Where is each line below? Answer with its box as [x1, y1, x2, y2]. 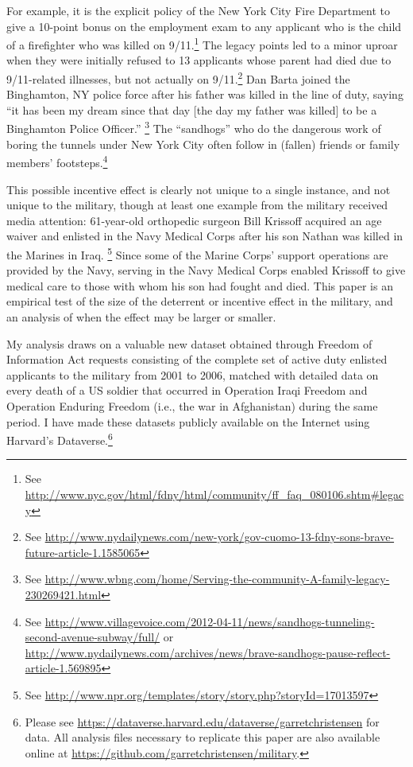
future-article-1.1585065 [25, 543, 141, 560]
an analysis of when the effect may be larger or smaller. [6, 308, 276, 325]
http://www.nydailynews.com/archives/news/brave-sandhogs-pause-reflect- [25, 644, 391, 660]
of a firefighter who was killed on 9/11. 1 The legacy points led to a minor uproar [6, 34, 398, 53]
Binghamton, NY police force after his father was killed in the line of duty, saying [6, 86, 403, 103]
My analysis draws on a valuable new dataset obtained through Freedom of [6, 335, 372, 352]
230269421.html [25, 586, 102, 602]
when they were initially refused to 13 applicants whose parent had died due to [6, 52, 392, 68]
